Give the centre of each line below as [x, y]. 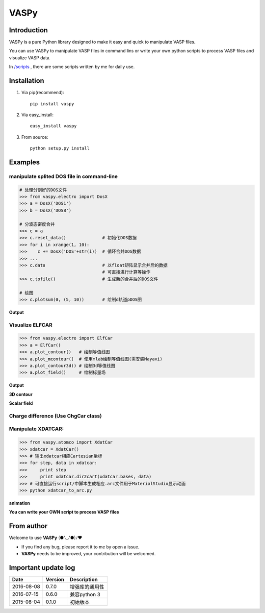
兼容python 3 [85, 594]
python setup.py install [60, 148]
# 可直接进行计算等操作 [126, 272]
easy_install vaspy [53, 126]
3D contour [21, 394]
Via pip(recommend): [43, 93]
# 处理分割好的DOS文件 [43, 190]
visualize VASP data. [30, 58]
